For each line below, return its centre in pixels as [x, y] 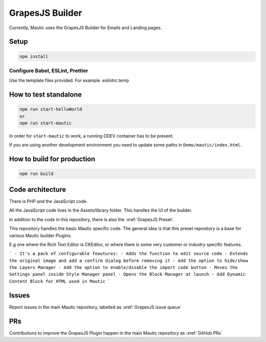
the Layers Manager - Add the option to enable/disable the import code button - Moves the [123, 267]
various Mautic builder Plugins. [41, 235]
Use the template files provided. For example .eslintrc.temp [69, 80]
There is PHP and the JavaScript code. [49, 201]
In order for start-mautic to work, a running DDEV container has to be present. [91, 136]
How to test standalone [46, 95]
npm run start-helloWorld [51, 109]
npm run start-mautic [46, 123]
